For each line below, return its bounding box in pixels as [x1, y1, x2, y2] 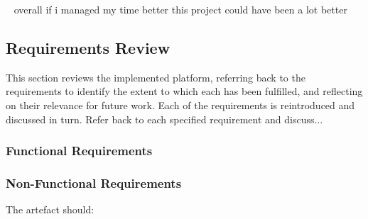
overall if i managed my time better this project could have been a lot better [13, 2, 347, 16]
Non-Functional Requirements [6, 174, 182, 191]
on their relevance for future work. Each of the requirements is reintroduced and [6, 97, 355, 112]
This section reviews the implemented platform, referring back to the [6, 69, 305, 84]
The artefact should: [6, 202, 94, 217]
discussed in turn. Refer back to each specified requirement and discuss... [6, 111, 323, 126]
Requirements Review [6, 36, 171, 58]
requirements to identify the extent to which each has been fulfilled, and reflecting [6, 84, 363, 99]
